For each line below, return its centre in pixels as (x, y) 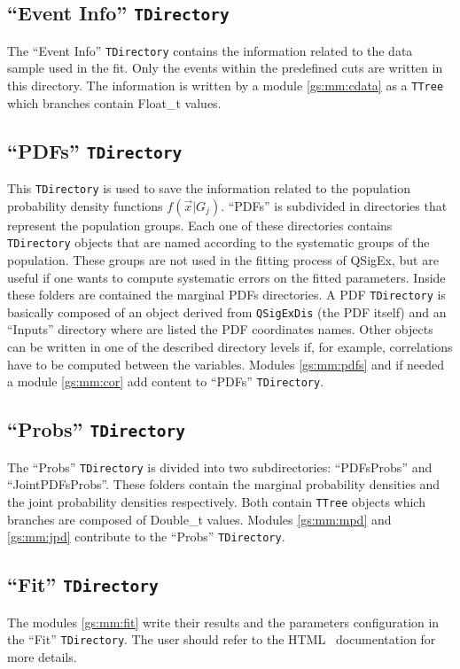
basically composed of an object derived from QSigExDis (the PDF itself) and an (227, 311)
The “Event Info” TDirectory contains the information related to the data (210, 50)
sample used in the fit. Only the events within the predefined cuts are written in (225, 68)
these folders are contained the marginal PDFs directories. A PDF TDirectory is (226, 295)
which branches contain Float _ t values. (114, 102)
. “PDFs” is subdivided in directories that (334, 205)
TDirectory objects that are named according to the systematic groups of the (218, 242)
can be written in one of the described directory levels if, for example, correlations (230, 347)
